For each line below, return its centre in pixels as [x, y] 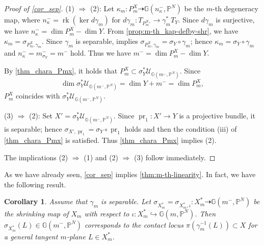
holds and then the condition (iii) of [181, 128]
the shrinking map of [36, 213]
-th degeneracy [235, 8]
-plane [76, 236]
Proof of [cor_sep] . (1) [39, 8]
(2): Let [102, 8]
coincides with [38, 96]
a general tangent [31, 236]
